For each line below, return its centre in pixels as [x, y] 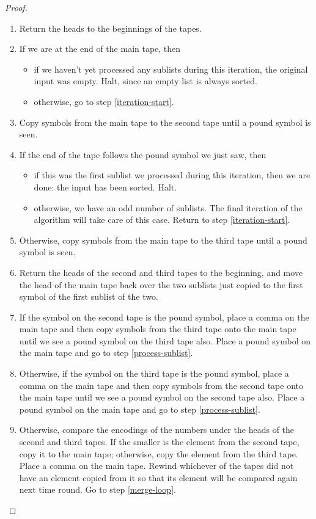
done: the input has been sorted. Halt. [105, 187]
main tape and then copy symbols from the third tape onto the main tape [158, 329]
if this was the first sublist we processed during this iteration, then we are [172, 175]
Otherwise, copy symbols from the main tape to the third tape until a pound [163, 240]
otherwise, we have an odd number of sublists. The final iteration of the [168, 207]
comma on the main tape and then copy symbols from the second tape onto [161, 385]
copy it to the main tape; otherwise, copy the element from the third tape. [159, 453]
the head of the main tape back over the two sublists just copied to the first [161, 284]
